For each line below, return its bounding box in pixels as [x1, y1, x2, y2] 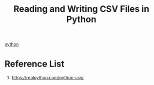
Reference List [4, 59, 64, 69]
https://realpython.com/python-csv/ [11, 75, 84, 81]
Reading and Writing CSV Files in [13, 3, 150, 15]
